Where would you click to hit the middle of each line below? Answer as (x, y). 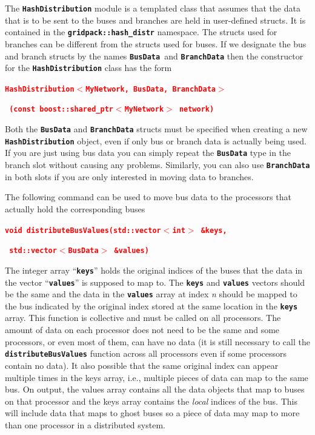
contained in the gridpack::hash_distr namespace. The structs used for (141, 32)
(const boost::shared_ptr (61, 110)
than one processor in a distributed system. (85, 424)
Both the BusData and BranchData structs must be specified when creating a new (156, 129)
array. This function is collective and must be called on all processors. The (143, 318)
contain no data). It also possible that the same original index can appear (142, 365)
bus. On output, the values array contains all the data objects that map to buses (155, 389)
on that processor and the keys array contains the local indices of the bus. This (151, 401)
